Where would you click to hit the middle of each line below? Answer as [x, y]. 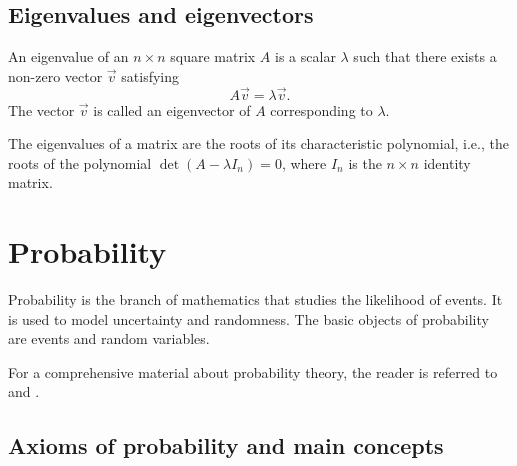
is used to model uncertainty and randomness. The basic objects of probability [248, 318]
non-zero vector [55, 75]
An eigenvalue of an [68, 56]
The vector [41, 109]
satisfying [150, 75]
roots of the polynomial [80, 162]
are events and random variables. [109, 338]
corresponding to [321, 109]
